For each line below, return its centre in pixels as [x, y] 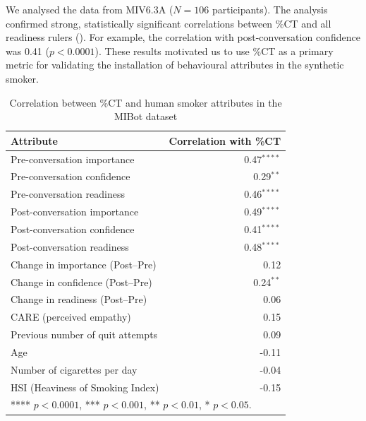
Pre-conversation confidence [71, 176]
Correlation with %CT [225, 140]
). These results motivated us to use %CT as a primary [214, 51]
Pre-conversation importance [73, 159]
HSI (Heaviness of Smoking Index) [85, 387]
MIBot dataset [146, 116]
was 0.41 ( [28, 51]
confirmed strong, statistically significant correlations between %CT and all [169, 23]
